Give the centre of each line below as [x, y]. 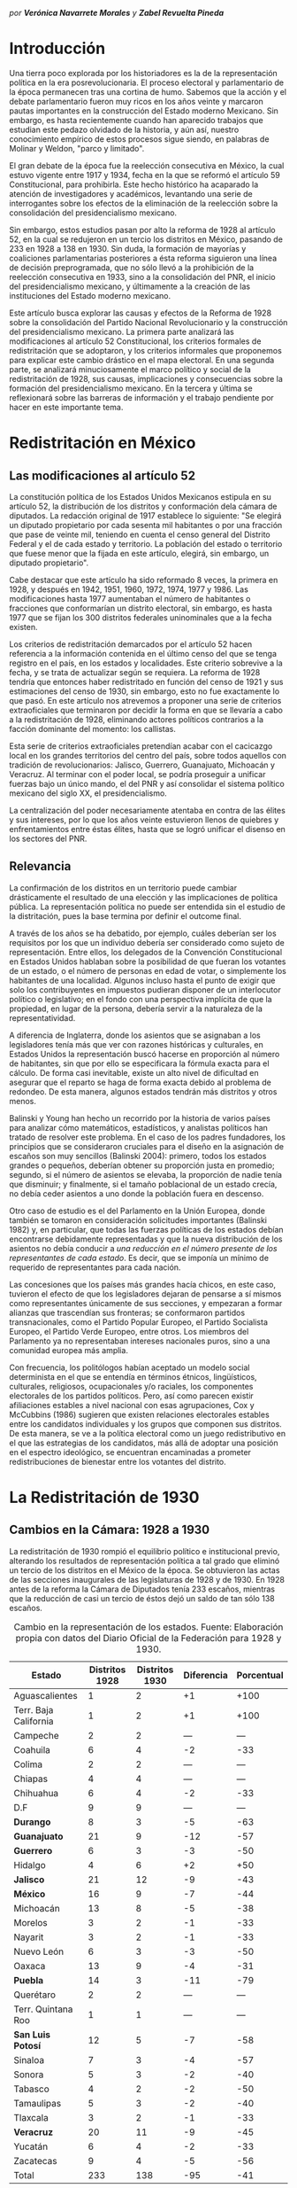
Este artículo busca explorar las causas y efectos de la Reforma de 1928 [141, 313]
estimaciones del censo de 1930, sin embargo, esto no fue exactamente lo [145, 691]
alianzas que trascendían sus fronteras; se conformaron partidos [127, 1312]
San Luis [32, 2035]
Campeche [36, 1735]
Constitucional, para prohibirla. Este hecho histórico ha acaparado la [134, 184]
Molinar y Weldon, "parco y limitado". [77, 148]
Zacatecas [35, 2161]
